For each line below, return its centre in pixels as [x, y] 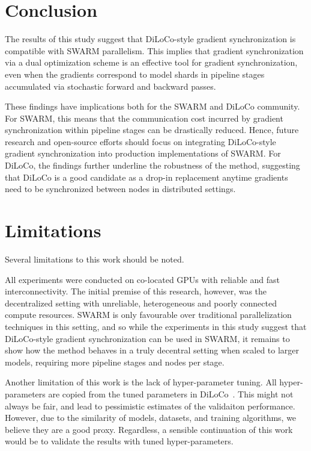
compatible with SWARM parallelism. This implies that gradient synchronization [154, 50]
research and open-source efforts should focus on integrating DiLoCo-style [140, 141]
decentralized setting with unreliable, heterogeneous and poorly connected [141, 303]
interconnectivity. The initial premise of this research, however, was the [136, 291]
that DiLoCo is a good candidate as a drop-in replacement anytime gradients [146, 177]
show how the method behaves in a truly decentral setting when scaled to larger [152, 350]
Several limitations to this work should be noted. [95, 259]
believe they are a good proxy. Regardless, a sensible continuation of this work [149, 429]
